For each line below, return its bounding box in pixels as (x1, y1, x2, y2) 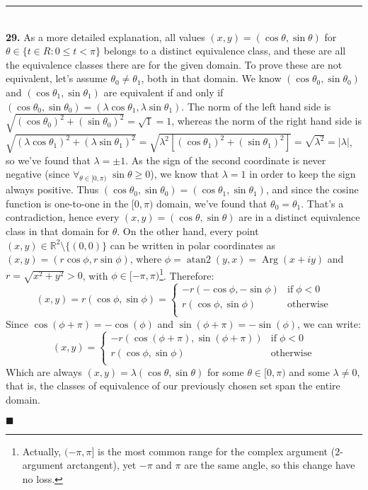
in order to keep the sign (249, 166, 356, 181)
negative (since (6, 166, 70, 181)
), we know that (150, 166, 219, 181)
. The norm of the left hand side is (181, 98, 331, 113)
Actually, (22, 443, 62, 458)
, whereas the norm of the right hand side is (171, 113, 362, 128)
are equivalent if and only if (103, 84, 224, 99)
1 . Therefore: (159, 266, 214, 283)
